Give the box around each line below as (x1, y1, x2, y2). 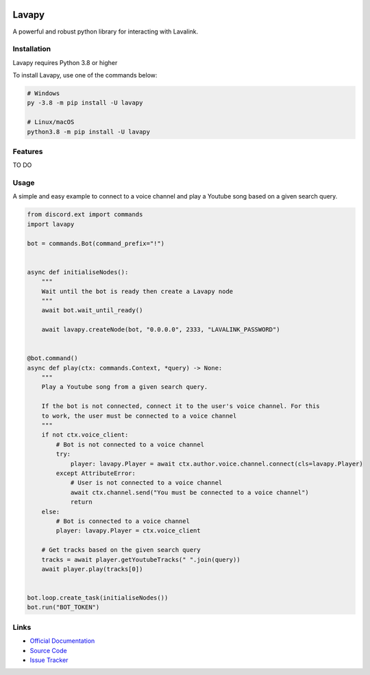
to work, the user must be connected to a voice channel (41, 411, 237, 420)
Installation (12, 44, 51, 54)
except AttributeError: (56, 470, 136, 477)
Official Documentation (29, 637, 95, 645)
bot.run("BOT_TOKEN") (27, 603, 100, 611)
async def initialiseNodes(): (27, 268, 129, 276)
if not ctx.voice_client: (41, 431, 129, 439)
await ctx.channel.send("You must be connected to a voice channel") (70, 488, 310, 496)
